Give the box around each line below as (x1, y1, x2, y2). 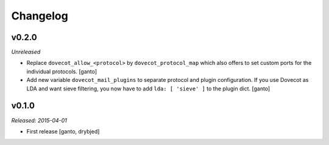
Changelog (11, 9, 68, 22)
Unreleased (11, 49, 41, 56)
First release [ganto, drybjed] (26, 127, 100, 135)
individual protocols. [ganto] (26, 67, 97, 75)
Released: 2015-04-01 (11, 116, 67, 124)
